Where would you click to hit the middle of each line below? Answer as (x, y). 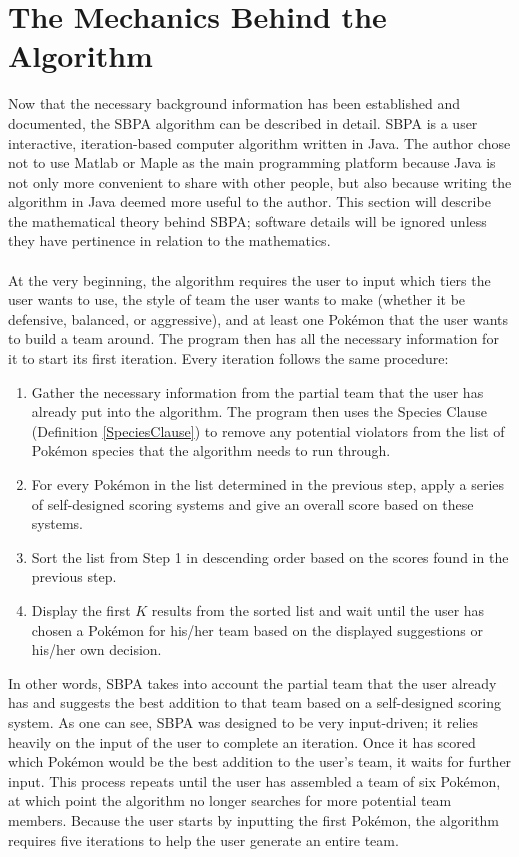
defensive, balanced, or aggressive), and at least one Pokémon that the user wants (258, 318)
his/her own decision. (96, 649)
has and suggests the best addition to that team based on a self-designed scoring (255, 702)
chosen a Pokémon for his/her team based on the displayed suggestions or (257, 629)
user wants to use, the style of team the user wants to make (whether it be (237, 299)
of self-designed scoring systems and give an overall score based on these (252, 503)
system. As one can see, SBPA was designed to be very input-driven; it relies (243, 721)
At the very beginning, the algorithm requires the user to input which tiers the (249, 279)
